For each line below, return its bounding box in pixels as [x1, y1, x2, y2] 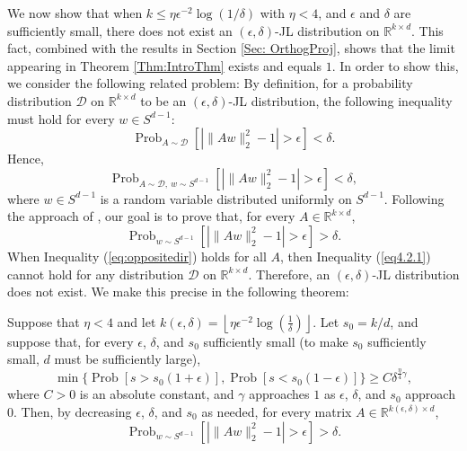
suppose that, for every [7, 332, 134, 350]
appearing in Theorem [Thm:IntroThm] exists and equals [7, 56, 322, 75]
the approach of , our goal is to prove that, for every [7, 207, 295, 225]
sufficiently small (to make [203, 332, 348, 350]
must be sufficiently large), [54, 349, 201, 368]
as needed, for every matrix [201, 402, 352, 421]
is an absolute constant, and [79, 385, 234, 403]
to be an [140, 91, 187, 110]
